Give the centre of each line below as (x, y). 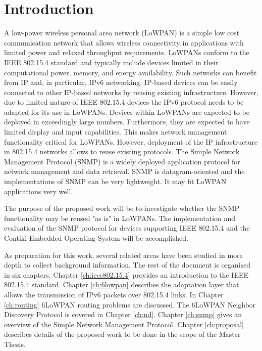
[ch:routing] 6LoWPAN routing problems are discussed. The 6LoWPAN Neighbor (130, 304)
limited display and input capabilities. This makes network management (116, 132)
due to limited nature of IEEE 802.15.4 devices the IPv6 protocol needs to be (124, 102)
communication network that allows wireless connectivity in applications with (124, 42)
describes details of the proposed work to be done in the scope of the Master (122, 334)
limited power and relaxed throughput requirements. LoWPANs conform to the (127, 52)
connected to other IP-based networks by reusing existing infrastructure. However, (131, 92)
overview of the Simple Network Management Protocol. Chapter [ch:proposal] (124, 324)
